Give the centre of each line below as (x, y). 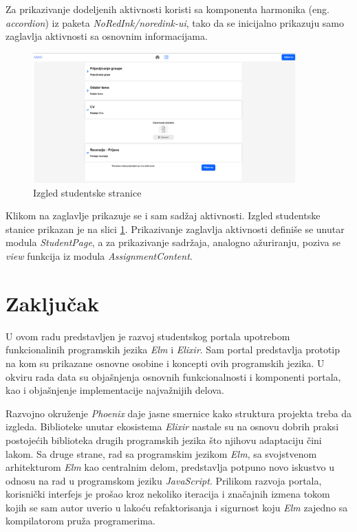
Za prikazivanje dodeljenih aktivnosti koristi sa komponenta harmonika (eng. (167, 9)
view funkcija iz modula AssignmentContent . (99, 256)
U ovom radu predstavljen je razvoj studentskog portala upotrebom (148, 336)
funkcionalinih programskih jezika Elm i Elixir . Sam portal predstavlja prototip (173, 350)
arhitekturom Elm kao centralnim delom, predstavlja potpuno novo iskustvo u (170, 467)
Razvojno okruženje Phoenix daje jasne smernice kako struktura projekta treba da (179, 413)
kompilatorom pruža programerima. (80, 521)
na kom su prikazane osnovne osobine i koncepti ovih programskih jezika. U (165, 363)
